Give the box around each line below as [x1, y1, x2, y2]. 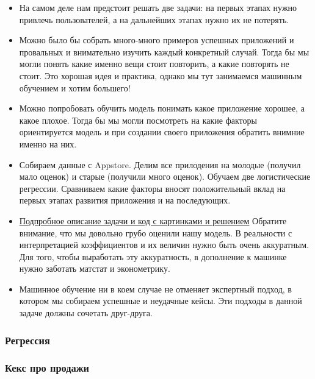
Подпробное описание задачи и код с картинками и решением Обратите [19, 214, 287, 227]
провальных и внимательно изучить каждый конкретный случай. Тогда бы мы [19, 45, 310, 58]
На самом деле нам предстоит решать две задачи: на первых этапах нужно [19, 1, 297, 13]
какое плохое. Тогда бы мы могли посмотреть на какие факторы [19, 113, 257, 126]
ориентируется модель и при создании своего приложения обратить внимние [19, 126, 305, 138]
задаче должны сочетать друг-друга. [19, 306, 153, 319]
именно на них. [19, 137, 77, 150]
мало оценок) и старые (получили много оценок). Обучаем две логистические [19, 170, 311, 183]
